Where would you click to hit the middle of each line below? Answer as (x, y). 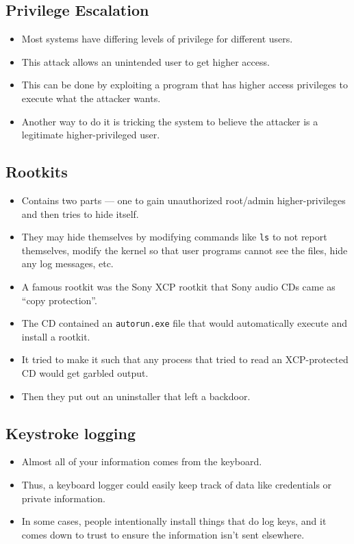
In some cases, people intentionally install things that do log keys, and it (174, 521)
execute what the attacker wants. (91, 98)
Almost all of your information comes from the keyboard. (142, 461)
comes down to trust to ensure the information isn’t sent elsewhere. (163, 534)
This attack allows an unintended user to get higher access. (146, 61)
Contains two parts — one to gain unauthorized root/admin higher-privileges (184, 200)
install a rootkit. (56, 336)
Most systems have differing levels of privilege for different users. (157, 39)
